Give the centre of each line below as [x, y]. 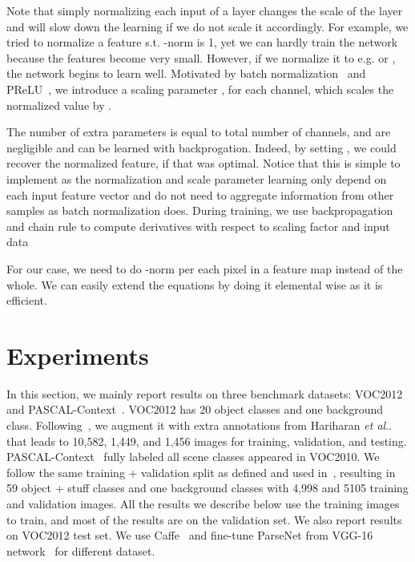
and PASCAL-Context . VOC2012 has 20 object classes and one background [195, 409]
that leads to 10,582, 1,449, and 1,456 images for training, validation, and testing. [207, 441]
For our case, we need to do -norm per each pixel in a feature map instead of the [205, 268]
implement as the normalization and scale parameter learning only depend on [197, 178]
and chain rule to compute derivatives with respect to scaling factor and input [198, 226]
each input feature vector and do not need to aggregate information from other [200, 194]
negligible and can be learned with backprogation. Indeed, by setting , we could [201, 147]
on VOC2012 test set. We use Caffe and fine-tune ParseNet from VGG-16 [190, 535]
